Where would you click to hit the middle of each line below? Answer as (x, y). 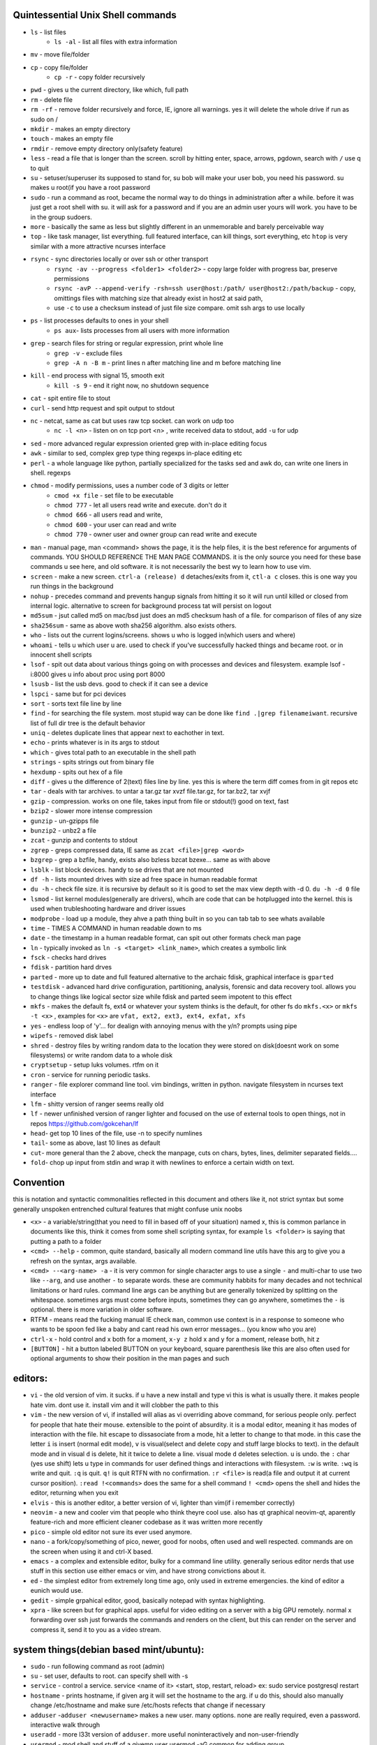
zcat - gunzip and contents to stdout (84, 840)
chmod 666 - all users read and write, (109, 515)
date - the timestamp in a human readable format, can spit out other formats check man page (166, 938)
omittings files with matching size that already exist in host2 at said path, (158, 298)
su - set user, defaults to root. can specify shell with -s (109, 1676)
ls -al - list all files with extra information (116, 41)
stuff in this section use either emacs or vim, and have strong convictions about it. (148, 1571)
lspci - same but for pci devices (78, 694)
